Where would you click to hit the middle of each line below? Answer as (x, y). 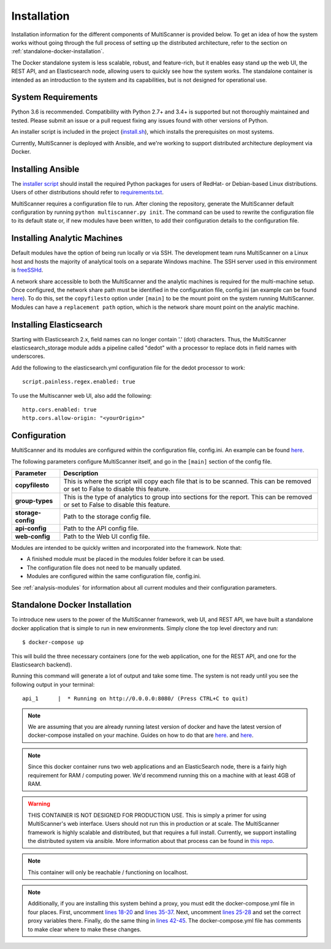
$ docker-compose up (53, 642)
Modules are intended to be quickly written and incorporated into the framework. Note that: (127, 548)
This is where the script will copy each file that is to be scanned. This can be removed (188, 481)
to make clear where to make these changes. (85, 929)
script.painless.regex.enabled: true (79, 382)
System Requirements (55, 97)
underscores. (28, 356)
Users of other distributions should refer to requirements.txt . (87, 192)
